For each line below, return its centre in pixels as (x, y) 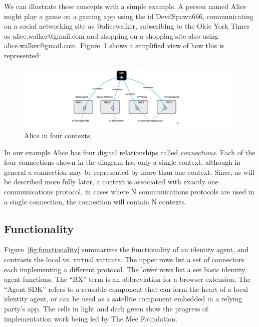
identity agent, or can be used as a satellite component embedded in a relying (123, 299)
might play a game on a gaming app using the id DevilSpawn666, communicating (129, 16)
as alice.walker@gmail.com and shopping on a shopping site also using (111, 35)
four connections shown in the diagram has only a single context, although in (122, 162)
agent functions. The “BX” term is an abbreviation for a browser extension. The (127, 279)
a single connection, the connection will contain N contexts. (95, 201)
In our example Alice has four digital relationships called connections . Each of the (130, 152)
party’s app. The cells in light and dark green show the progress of (106, 308)
